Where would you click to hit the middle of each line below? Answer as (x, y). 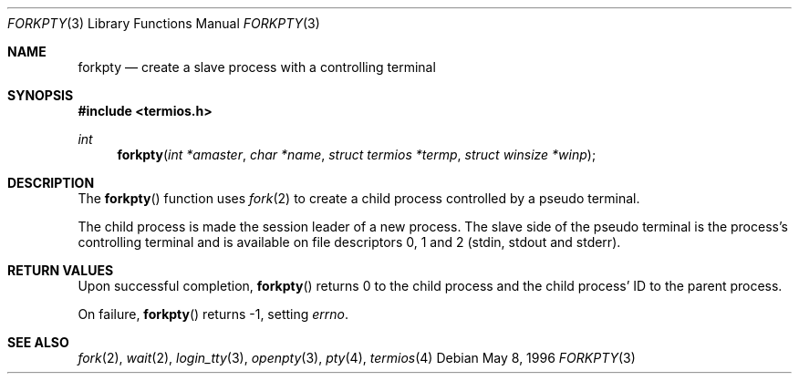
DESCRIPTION (51, 183)
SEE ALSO (38, 342)
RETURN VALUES (61, 270)
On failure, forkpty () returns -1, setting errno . (213, 314)
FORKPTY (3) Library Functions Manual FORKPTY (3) (164, 23)
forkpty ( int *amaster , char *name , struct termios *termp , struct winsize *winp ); (357, 154)
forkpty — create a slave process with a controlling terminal (257, 67)
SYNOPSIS (41, 95)
